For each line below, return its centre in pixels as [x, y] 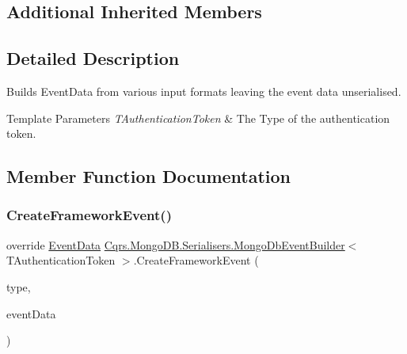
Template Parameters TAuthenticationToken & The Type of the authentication [198, 118]
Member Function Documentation [149, 176]
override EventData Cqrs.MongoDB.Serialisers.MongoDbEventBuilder [176, 244]
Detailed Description [93, 58]
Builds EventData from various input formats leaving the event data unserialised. [204, 91]
